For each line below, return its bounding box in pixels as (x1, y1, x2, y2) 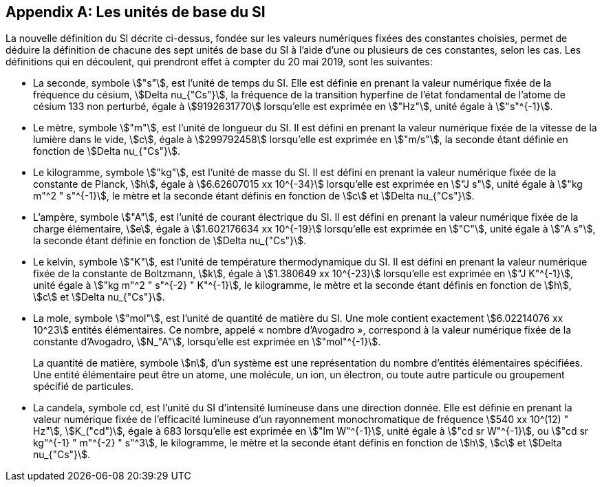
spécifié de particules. (33, 380, 134, 393)
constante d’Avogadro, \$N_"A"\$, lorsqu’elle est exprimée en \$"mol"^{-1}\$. (33, 336, 381, 348)
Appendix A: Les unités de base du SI (6, 3, 266, 21)
